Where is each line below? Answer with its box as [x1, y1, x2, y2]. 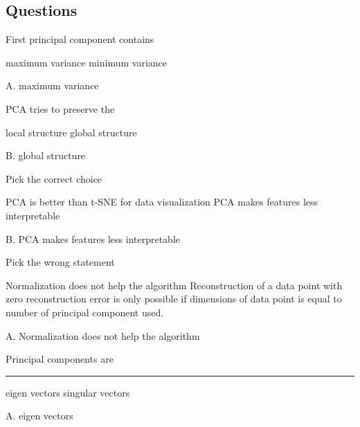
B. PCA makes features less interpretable [6, 231, 180, 246]
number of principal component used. [6, 305, 164, 319]
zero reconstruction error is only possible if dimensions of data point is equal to [6, 291, 342, 306]
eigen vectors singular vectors [6, 385, 130, 399]
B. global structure [6, 148, 86, 163]
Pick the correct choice [6, 171, 102, 185]
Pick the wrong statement [6, 255, 115, 269]
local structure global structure [6, 125, 137, 139]
